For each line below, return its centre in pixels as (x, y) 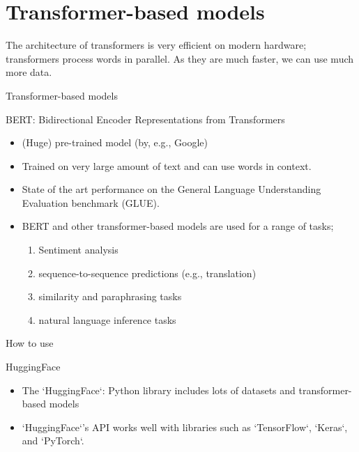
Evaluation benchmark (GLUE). (91, 202)
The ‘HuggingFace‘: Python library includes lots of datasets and (159, 390)
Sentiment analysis (78, 250)
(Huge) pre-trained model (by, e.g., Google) (115, 142)
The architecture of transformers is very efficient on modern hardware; (156, 45)
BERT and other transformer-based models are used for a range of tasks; (178, 226)
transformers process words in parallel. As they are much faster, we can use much (180, 58)
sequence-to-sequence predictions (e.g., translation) (147, 273)
